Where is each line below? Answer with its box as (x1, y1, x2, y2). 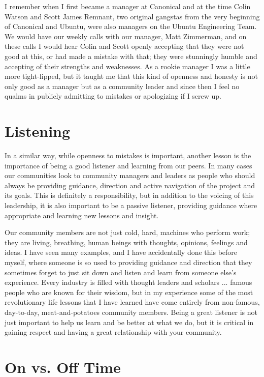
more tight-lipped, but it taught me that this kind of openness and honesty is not (5, 71, 258, 81)
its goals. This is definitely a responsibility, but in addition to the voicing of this (5, 190, 254, 200)
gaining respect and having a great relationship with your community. (5, 327, 222, 337)
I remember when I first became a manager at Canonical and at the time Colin (5, 1, 251, 11)
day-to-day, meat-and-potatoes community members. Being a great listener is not (5, 306, 257, 317)
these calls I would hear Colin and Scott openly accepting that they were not (5, 41, 244, 51)
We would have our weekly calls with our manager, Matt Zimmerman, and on (5, 31, 247, 41)
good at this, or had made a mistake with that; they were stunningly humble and (5, 50, 257, 61)
